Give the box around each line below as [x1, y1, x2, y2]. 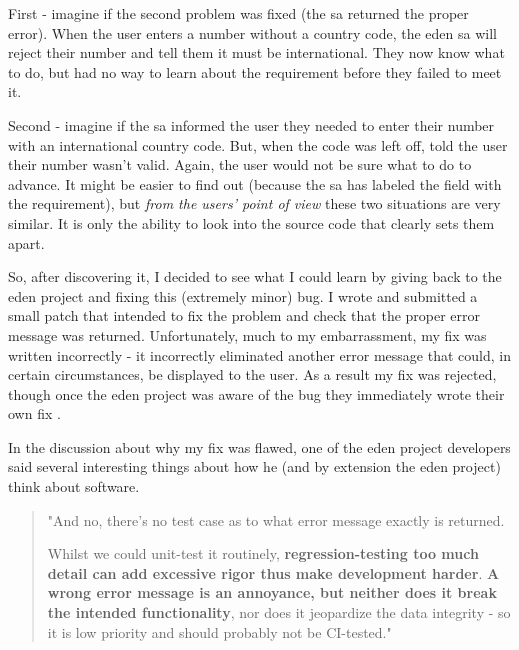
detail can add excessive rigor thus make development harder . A [47, 562, 500, 583]
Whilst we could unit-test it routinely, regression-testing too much [47, 543, 479, 564]
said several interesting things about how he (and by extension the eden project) [8, 456, 501, 477]
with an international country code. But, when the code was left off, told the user [8, 134, 508, 155]
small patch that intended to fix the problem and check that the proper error [8, 305, 481, 326]
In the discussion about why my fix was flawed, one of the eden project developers [8, 436, 511, 457]
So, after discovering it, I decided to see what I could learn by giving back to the [8, 266, 502, 287]
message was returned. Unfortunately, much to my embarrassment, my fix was [8, 324, 487, 345]
